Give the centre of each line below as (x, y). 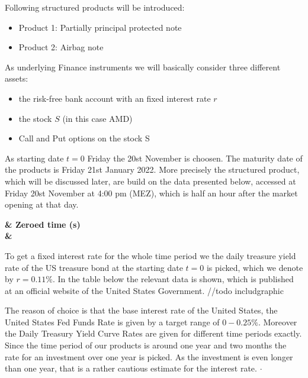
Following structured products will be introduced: (95, 7)
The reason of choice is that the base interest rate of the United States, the (141, 310)
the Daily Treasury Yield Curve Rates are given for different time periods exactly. (153, 333)
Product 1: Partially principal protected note (100, 27)
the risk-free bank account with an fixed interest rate (115, 98)
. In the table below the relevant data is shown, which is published (173, 279)
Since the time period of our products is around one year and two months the (146, 345)
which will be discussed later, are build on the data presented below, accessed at (150, 181)
